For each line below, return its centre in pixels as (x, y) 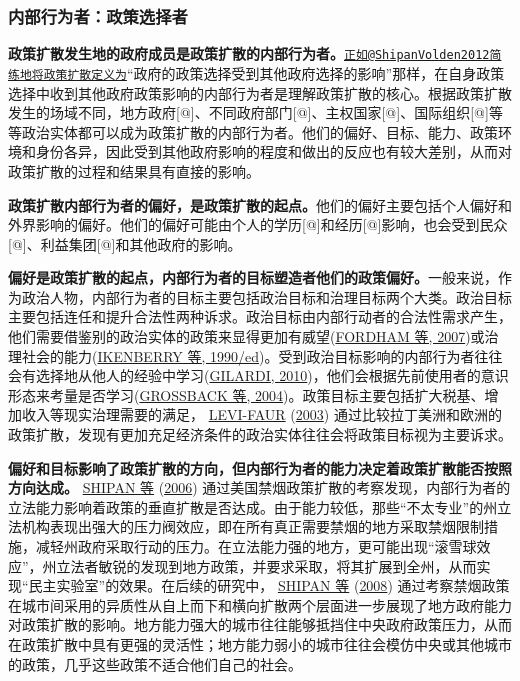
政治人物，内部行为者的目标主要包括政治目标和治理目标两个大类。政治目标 (266, 296)
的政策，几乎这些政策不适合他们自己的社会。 (155, 663)
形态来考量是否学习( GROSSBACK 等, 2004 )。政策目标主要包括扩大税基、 (246, 394)
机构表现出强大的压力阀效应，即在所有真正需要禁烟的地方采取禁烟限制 (252, 526)
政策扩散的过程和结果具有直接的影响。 (134, 170)
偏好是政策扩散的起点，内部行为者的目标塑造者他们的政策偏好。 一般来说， (253, 277)
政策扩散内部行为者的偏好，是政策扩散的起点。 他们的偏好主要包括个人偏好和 (260, 204)
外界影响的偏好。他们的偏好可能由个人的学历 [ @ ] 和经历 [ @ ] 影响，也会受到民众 (258, 224)
